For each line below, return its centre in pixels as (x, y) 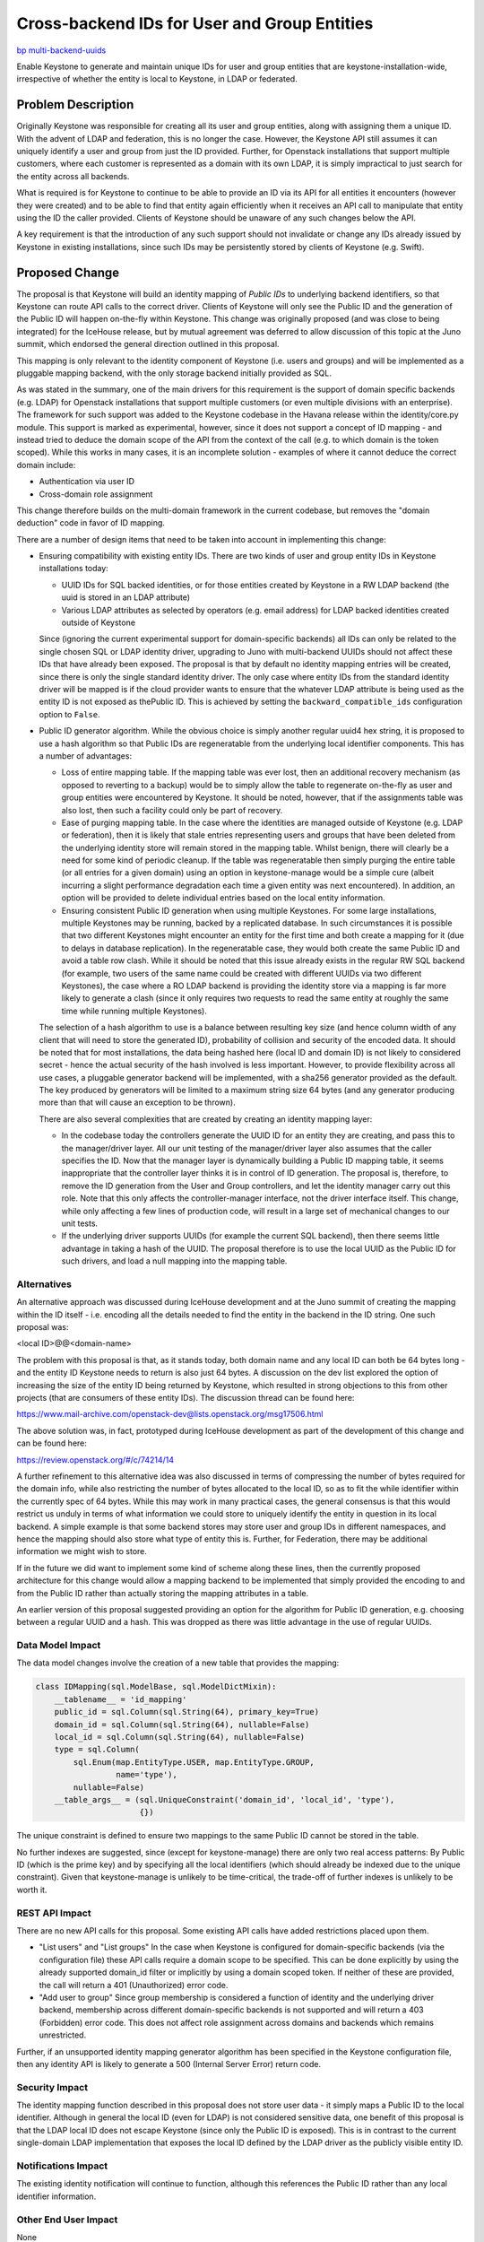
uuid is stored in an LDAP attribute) (126, 597)
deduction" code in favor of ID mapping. (91, 523)
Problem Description (75, 104)
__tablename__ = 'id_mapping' (121, 1699)
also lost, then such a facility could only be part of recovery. (172, 810)
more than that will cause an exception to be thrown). (138, 1102)
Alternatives (44, 1284)
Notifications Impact (62, 2166)
